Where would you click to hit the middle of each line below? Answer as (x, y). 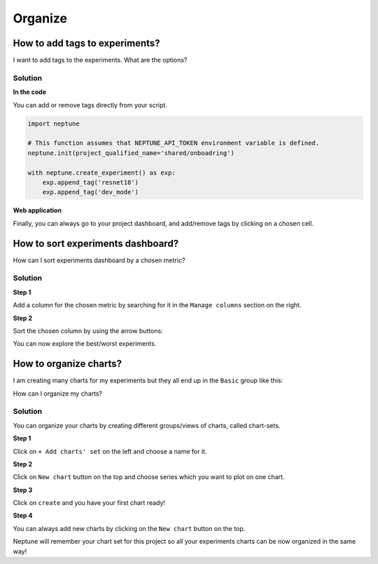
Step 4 (23, 516)
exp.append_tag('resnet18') (91, 182)
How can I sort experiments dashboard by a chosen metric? (99, 260)
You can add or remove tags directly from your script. (90, 105)
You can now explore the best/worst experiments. (85, 344)
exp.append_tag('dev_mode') (91, 192)
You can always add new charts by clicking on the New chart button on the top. (129, 528)
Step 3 (23, 490)
